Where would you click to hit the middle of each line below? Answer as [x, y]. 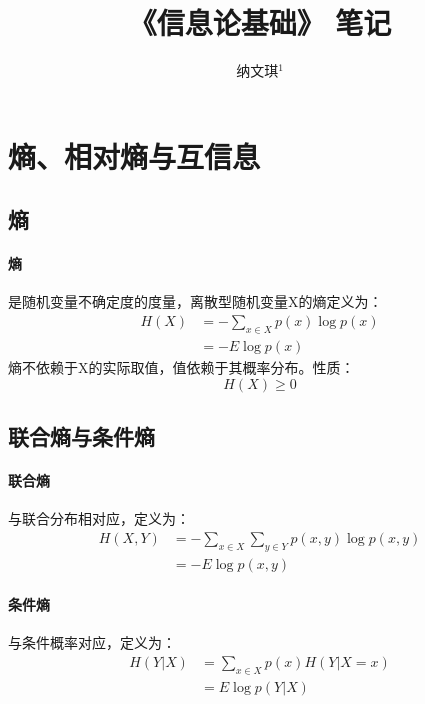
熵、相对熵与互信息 [134, 155]
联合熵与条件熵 [81, 435]
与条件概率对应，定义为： [92, 642]
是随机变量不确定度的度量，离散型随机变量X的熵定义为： [195, 301]
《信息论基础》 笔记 [260, 22]
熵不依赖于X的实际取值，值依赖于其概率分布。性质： [181, 366]
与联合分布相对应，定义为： [99, 518]
